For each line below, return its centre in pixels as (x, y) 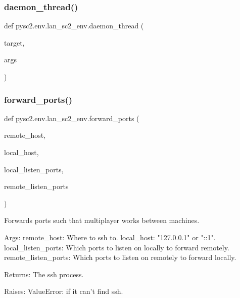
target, (14, 42)
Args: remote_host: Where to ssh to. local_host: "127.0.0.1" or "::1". (110, 237)
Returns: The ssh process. (44, 274)
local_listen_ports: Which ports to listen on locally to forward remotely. (117, 247)
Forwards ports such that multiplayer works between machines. (102, 220)
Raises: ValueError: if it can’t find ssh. (64, 291)
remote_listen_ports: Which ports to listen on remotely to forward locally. (120, 257)
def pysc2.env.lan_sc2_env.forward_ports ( (72, 118)
